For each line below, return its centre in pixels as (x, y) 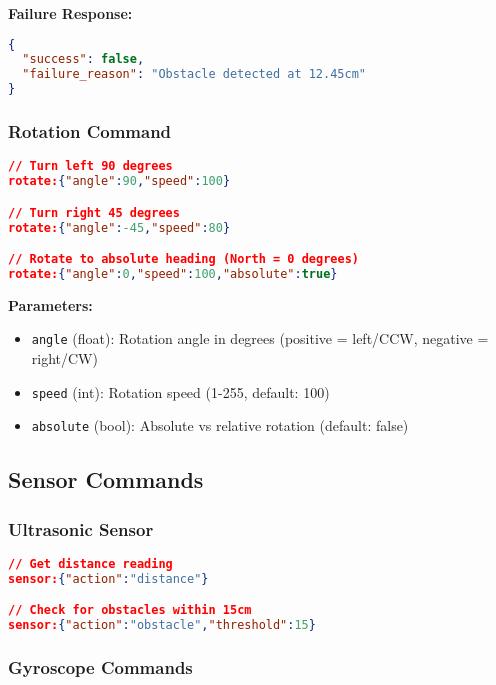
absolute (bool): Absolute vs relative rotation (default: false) (220, 425)
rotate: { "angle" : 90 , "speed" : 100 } (119, 181)
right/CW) (64, 358)
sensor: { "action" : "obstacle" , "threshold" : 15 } (162, 625)
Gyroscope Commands (100, 667)
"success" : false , (83, 59)
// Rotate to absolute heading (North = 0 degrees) (183, 259)
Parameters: (50, 304)
